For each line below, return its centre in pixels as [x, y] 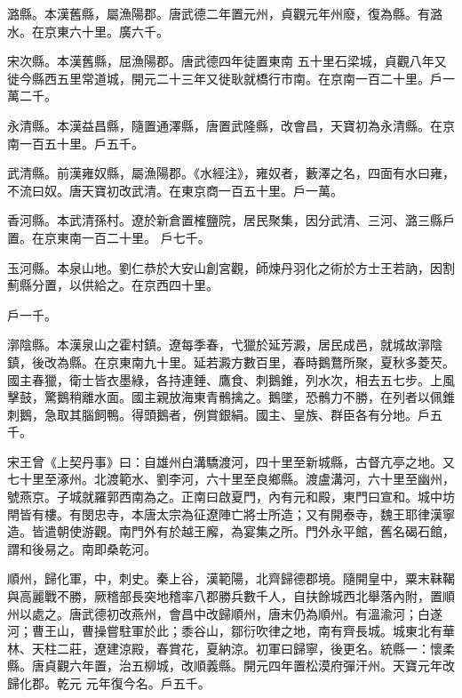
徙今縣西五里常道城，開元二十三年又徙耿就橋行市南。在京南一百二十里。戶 [225, 78]
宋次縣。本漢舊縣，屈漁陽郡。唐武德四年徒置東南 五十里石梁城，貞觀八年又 [227, 61]
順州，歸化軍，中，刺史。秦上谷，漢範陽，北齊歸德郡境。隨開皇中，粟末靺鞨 [231, 578]
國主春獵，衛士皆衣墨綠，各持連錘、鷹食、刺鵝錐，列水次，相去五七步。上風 [231, 379]
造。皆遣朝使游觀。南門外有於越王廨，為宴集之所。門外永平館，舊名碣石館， [231, 531]
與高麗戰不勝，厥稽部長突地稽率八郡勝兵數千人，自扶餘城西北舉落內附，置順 [231, 596]
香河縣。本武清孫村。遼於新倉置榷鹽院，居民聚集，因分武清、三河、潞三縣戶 [231, 220]
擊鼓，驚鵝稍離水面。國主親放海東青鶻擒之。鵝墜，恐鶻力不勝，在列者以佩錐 [231, 397]
